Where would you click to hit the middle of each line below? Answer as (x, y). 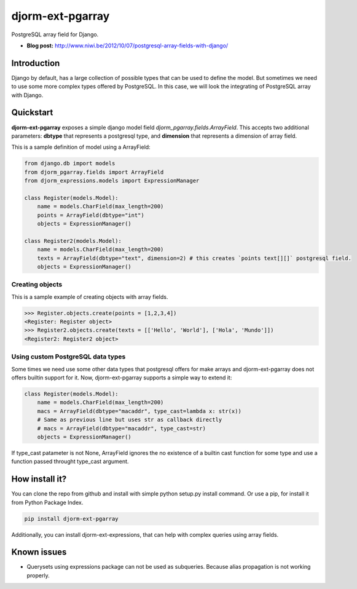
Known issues (39, 552)
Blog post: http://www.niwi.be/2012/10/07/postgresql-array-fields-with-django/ (127, 45)
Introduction (36, 63)
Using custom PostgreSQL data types (69, 357)
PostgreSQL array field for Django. (55, 34)
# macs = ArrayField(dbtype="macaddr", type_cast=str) (121, 428)
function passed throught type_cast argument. (70, 462)
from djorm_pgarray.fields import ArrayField (94, 172)
